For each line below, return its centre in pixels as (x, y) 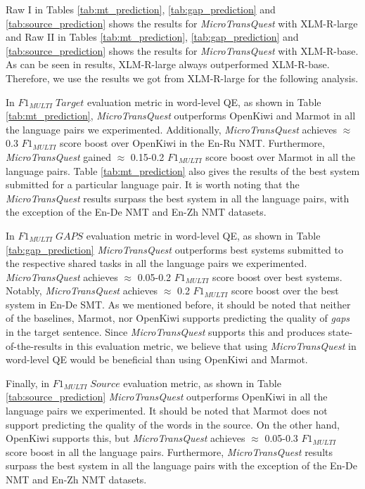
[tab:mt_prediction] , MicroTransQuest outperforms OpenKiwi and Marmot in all (181, 116)
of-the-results (34, 345)
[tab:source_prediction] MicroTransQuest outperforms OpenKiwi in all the (167, 397)
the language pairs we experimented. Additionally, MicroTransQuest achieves (172, 129)
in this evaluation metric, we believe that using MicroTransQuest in (211, 345)
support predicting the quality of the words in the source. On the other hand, (173, 424)
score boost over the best (285, 291)
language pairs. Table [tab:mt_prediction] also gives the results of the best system (183, 170)
